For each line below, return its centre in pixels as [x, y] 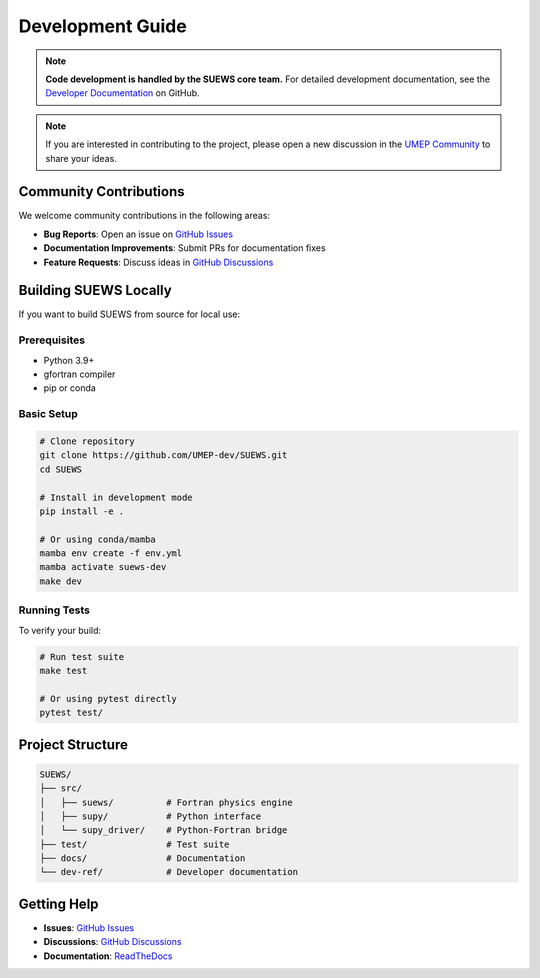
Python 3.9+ [69, 360]
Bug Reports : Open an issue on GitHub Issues [138, 234]
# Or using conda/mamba [98, 539]
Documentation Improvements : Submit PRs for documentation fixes [184, 248]
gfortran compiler [79, 374]
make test [63, 670]
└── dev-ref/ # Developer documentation [169, 872]
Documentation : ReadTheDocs [108, 956]
